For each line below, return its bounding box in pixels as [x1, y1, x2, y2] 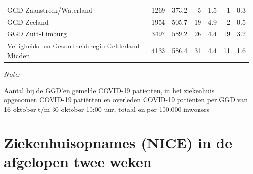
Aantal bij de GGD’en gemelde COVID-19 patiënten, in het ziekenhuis [4, 85, 215, 95]
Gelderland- [107, 41, 142, 51]
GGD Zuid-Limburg [7, 29, 67, 39]
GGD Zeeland [7, 16, 49, 27]
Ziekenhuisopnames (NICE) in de [4, 132, 233, 152]
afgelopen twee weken [4, 151, 152, 171]
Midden [7, 50, 30, 60]
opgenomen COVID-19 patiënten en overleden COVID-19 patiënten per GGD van [4, 95, 248, 105]
